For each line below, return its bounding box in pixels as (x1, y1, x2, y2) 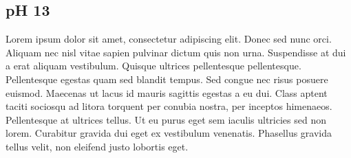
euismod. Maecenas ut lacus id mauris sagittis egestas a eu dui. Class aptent (6, 85, 328, 100)
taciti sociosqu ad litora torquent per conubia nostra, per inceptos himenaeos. (6, 99, 332, 113)
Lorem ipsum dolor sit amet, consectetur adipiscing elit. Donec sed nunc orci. (6, 32, 332, 46)
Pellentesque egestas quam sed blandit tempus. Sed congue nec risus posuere (6, 71, 328, 86)
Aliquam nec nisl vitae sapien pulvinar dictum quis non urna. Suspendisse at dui (6, 45, 346, 59)
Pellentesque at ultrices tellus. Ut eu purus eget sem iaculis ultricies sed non (6, 112, 326, 126)
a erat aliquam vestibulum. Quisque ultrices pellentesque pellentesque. (6, 58, 301, 73)
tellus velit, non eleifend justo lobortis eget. (6, 139, 189, 153)
